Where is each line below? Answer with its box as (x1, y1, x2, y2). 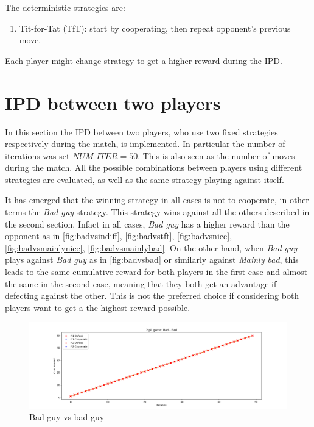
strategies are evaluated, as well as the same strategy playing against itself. (5, 173, 284, 185)
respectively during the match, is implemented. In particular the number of (5, 137, 285, 150)
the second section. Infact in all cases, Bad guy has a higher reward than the (5, 217, 290, 230)
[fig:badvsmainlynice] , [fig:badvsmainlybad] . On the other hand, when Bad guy (5, 241, 298, 254)
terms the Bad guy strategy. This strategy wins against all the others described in (5, 206, 310, 218)
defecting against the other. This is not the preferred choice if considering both (5, 289, 299, 302)
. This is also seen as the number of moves (138, 149, 295, 162)
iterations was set (5, 149, 70, 162)
